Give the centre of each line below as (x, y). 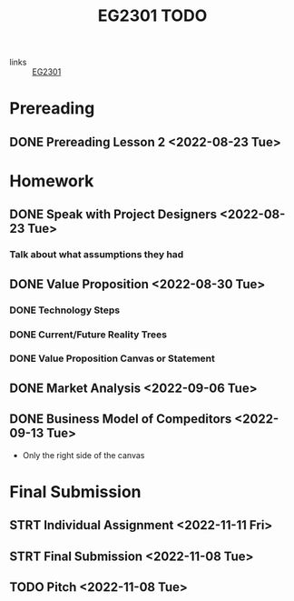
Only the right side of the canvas (83, 455)
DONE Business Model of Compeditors (121, 419)
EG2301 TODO (152, 16)
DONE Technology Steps (65, 310)
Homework (52, 180)
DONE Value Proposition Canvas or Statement (113, 358)
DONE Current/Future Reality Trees (88, 335)
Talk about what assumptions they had (97, 255)
